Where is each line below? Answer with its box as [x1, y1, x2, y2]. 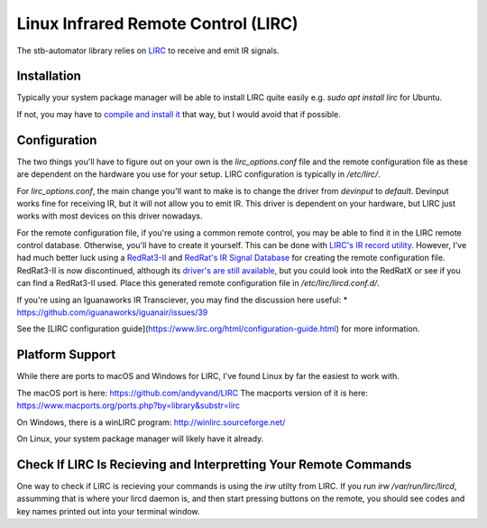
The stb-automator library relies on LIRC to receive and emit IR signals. [16, 45, 280, 56]
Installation [16, 69, 81, 84]
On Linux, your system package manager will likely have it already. [16, 433, 264, 444]
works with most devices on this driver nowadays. [16, 210, 203, 221]
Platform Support [16, 347, 116, 363]
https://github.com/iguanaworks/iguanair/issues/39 [16, 307, 208, 318]
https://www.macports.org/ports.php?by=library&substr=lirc [16, 400, 241, 411]
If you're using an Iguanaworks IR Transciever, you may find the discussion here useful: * [16, 294, 348, 305]
